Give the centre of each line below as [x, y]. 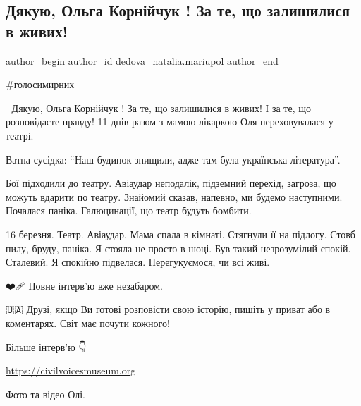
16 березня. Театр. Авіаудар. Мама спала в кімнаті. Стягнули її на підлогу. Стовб [180, 234]
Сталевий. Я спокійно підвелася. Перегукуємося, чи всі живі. [138, 262]
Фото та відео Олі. [46, 394]
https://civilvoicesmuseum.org [71, 370]
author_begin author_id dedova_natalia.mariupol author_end [142, 60]
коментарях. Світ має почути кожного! [88, 322]
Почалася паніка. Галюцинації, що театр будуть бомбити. [129, 210]
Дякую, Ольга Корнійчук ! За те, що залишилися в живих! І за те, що [161, 107]
